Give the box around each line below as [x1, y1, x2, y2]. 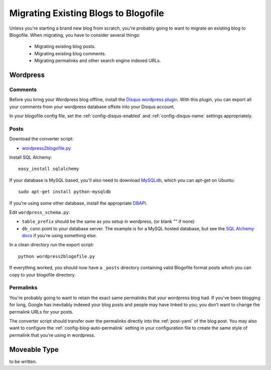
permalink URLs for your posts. [9, 309, 74, 315]
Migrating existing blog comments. [34, 50, 106, 56]
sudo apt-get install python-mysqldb [18, 189, 111, 195]
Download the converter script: [9, 136, 74, 142]
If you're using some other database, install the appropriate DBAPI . [9, 200, 148, 206]
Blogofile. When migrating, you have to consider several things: [9, 32, 141, 38]
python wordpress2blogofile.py [18, 253, 95, 259]
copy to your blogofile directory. [9, 271, 76, 277]
